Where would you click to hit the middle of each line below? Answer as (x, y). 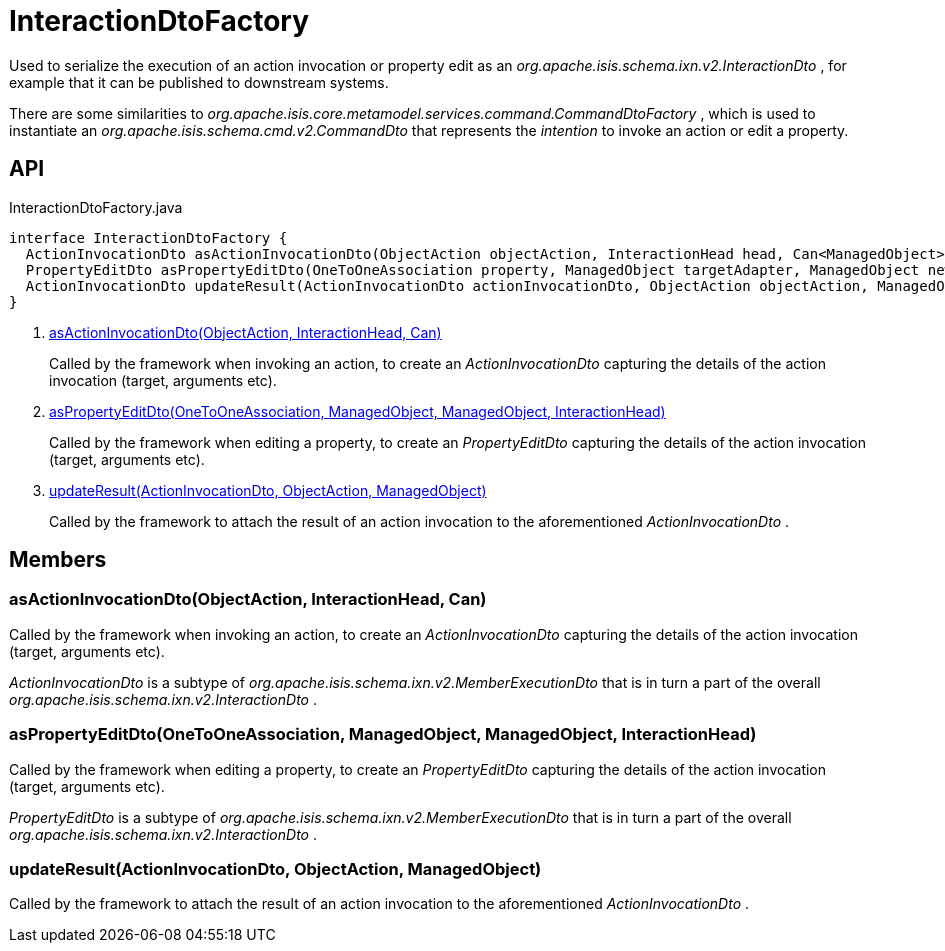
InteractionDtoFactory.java (96, 207)
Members (58, 560)
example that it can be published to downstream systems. (199, 82)
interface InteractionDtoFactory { (148, 237)
